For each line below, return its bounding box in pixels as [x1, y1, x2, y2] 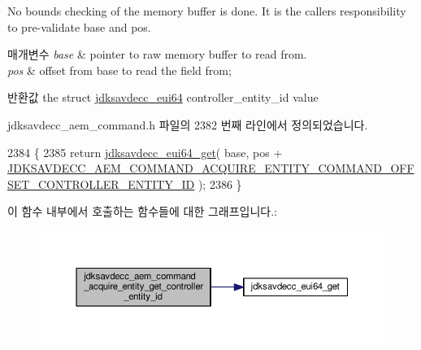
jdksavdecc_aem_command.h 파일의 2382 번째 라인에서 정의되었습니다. [7, 116, 368, 133]
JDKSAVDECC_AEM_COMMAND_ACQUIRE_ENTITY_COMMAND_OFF [7, 160, 414, 177]
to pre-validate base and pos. [7, 18, 151, 35]
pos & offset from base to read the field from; [7, 61, 232, 78]
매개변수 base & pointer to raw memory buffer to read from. [7, 46, 307, 63]
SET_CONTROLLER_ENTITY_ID [7, 175, 195, 192]
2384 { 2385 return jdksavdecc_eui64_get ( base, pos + [7, 143, 283, 160]
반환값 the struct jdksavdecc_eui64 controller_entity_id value [7, 89, 319, 106]
